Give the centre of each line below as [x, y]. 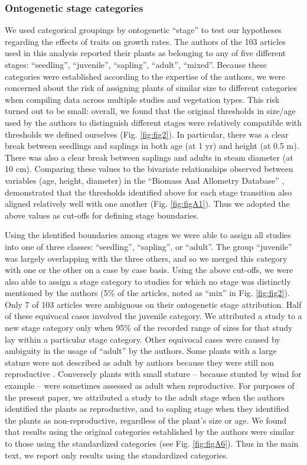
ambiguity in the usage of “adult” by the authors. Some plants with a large [141, 351]
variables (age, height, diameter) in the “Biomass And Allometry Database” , [145, 180]
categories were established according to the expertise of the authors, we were [145, 76]
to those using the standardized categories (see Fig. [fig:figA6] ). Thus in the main [152, 443]
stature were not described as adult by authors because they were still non [140, 362]
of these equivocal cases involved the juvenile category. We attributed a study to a [153, 316]
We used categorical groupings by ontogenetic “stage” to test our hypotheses [143, 30]
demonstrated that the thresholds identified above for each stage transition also [148, 192]
